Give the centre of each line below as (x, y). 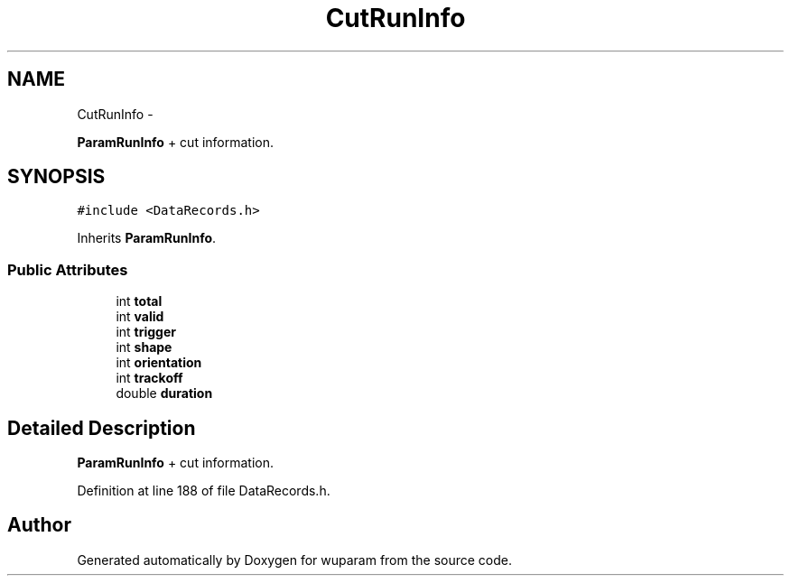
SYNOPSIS (56, 177)
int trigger (146, 332)
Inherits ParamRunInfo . (147, 238)
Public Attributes (68, 269)
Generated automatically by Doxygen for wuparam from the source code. (295, 560)
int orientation (159, 363)
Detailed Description (102, 428)
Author (39, 525)
